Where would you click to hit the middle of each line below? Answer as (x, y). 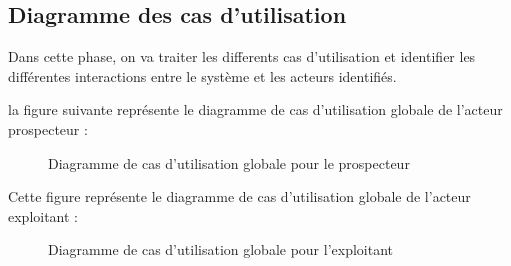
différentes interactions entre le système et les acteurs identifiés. (202, 75)
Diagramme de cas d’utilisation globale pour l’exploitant (221, 249)
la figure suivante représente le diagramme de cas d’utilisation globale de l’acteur (255, 109)
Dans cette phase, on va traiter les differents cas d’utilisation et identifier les (242, 56)
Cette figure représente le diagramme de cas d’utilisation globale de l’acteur (239, 196)
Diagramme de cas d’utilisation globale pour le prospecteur (229, 162)
